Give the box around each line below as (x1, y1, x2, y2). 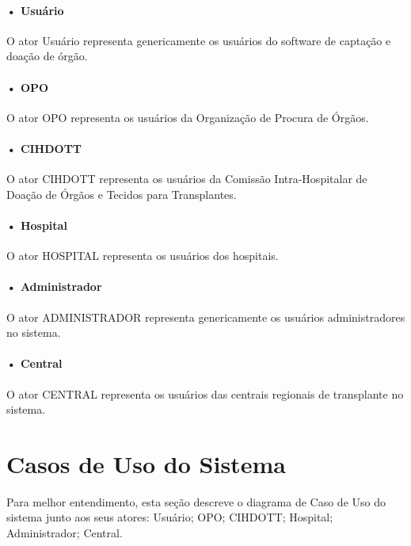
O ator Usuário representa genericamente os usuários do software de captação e (6, 32, 391, 48)
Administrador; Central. (6, 525, 123, 541)
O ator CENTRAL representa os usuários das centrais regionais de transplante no (6, 385, 404, 402)
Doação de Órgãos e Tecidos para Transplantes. (6, 185, 237, 202)
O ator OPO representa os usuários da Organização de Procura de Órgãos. (6, 109, 369, 125)
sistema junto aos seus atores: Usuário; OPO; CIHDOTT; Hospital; (6, 509, 333, 525)
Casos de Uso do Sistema (6, 447, 286, 479)
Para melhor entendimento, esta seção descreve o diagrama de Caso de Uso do (6, 493, 386, 510)
